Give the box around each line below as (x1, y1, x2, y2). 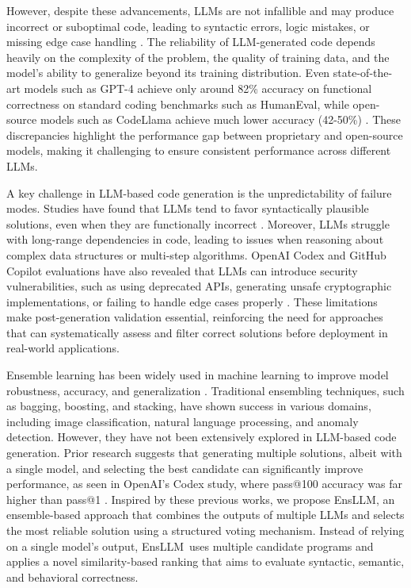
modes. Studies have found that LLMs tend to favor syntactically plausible (6, 200, 369, 217)
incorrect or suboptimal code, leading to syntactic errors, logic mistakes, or (6, 17, 370, 34)
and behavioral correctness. (6, 568, 139, 585)
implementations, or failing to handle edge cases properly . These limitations (6, 293, 378, 309)
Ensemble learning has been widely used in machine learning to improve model (6, 367, 389, 383)
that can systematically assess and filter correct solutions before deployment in (6, 324, 388, 340)
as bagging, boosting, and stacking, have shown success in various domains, (6, 398, 371, 414)
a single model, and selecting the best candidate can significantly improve (6, 459, 363, 476)
